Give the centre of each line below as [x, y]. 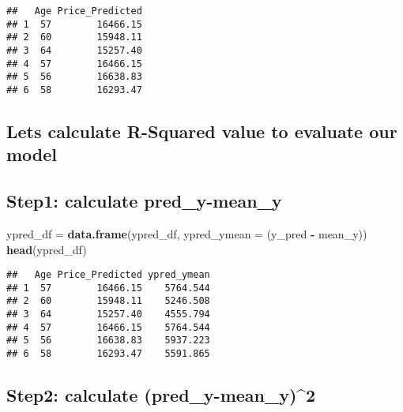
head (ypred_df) [47, 249]
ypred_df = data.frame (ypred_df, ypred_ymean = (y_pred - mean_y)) [187, 233]
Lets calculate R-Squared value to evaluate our [202, 131]
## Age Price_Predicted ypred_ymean [108, 275]
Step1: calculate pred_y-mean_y [144, 201]
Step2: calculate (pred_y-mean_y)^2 [161, 395]
